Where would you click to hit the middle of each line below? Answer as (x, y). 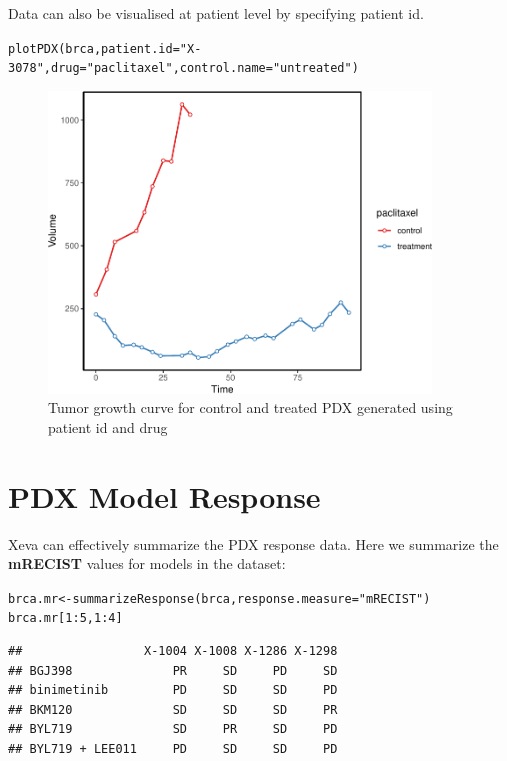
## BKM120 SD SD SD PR (173, 709)
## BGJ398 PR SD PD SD (173, 670)
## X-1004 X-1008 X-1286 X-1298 (173, 651)
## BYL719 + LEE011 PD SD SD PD (173, 749)
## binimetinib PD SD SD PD (173, 690)
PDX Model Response (164, 495)
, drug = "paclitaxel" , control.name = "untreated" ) (201, 68)
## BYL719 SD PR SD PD (173, 729)
